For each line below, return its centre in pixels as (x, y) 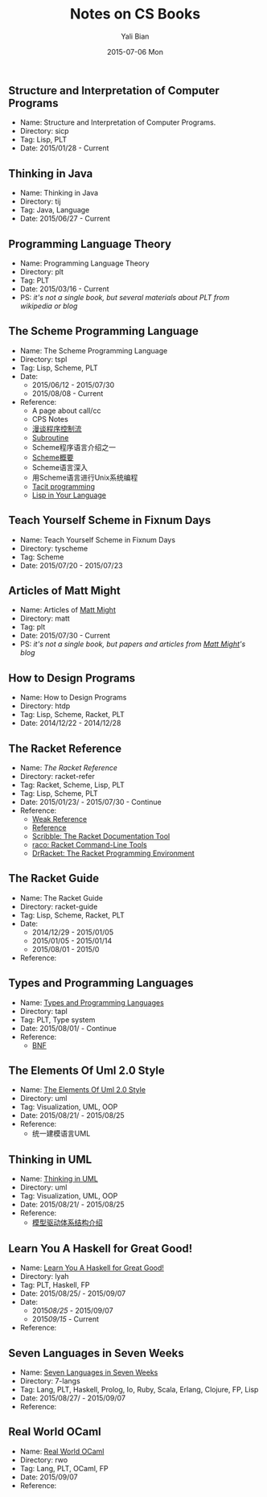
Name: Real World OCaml (62, 1451)
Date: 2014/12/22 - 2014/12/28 (70, 723)
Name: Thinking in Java (59, 193)
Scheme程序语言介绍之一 (74, 447)
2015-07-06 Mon (135, 52)
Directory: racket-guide (59, 906)
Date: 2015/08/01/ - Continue (68, 1028)
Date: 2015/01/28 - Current (64, 148)
